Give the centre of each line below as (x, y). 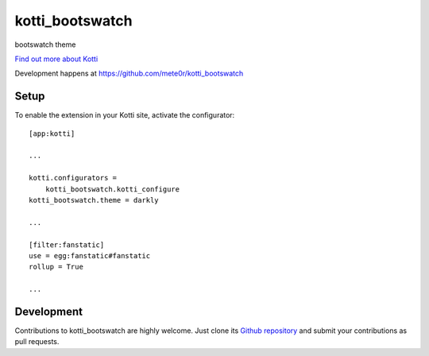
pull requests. (37, 342)
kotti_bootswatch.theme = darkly (94, 200)
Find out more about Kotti (56, 59)
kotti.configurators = (73, 178)
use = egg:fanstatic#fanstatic (90, 255)
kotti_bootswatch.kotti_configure (112, 189)
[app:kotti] (52, 133)
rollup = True (56, 267)
